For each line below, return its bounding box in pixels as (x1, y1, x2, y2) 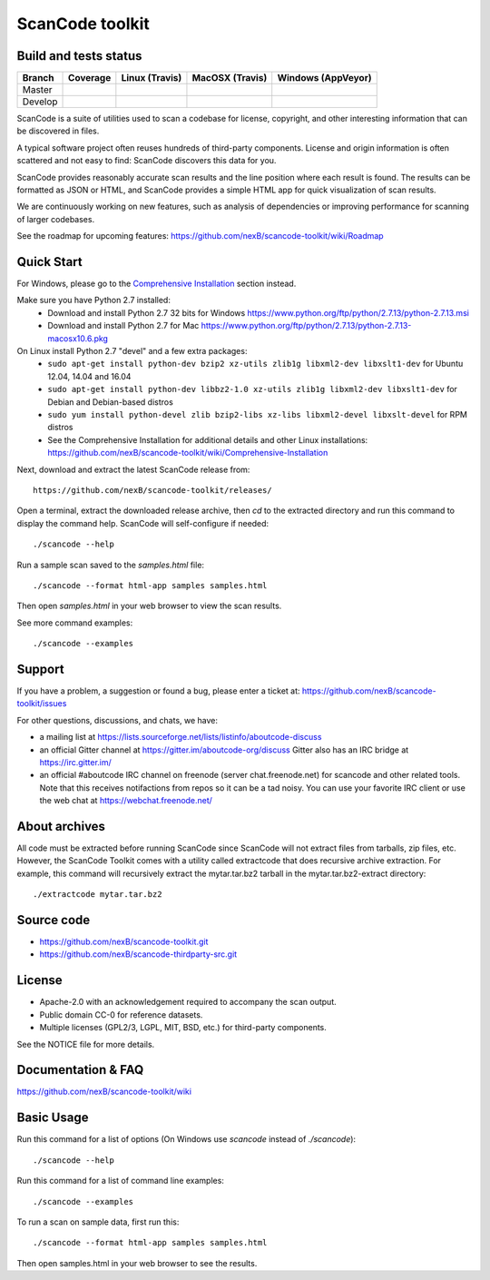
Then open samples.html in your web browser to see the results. (16, 1257, 258, 1268)
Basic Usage (16, 1110, 89, 1126)
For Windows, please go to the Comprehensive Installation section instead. (16, 278, 297, 290)
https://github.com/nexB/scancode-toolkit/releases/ (33, 485, 272, 495)
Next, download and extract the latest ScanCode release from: (16, 464, 250, 475)
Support (16, 661, 64, 676)
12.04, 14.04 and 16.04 (47, 370, 132, 381)
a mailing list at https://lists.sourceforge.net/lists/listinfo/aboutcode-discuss (39, 732, 322, 743)
